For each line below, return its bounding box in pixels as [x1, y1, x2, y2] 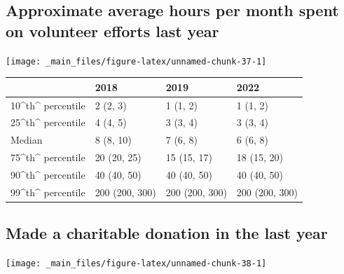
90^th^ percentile [11, 167, 85, 181]
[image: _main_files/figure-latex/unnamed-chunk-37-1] [6, 56, 267, 67]
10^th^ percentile [11, 97, 85, 112]
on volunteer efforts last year [6, 20, 219, 41]
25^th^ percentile [11, 115, 85, 130]
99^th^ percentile [11, 184, 85, 199]
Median [11, 132, 43, 147]
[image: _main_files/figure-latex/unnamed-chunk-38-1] [6, 259, 267, 269]
